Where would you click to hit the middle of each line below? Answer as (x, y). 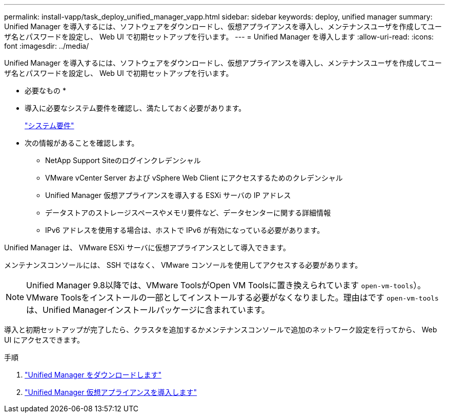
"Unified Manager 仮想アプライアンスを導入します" (111, 392)
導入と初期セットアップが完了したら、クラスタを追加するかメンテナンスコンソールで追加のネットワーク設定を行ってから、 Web (221, 330)
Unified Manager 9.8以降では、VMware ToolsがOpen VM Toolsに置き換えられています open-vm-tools (220, 285)
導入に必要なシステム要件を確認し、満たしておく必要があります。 (135, 108)
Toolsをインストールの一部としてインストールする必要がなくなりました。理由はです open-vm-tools (250, 297)
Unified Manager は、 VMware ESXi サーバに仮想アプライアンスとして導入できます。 (147, 247)
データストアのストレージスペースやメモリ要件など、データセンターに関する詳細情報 (188, 213)
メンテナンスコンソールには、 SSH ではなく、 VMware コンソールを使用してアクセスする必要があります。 (183, 265)
